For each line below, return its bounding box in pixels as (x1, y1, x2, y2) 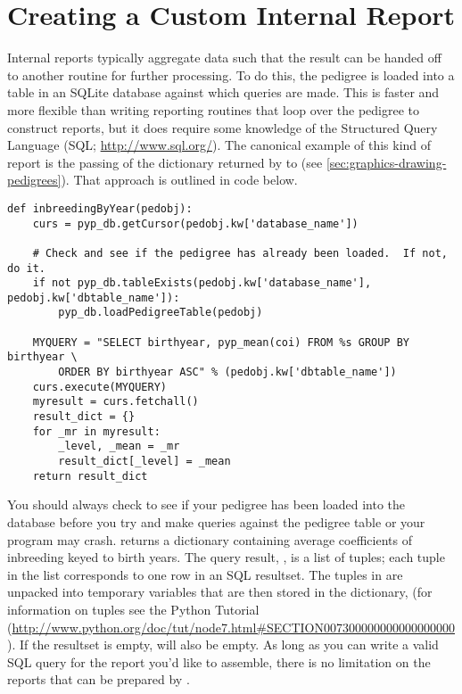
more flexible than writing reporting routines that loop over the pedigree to (7, 100, 419, 119)
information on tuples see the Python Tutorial (7, 599, 260, 618)
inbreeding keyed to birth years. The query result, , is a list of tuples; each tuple (7, 548, 445, 566)
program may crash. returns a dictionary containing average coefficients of (7, 530, 412, 549)
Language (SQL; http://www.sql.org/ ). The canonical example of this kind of (7, 136, 432, 154)
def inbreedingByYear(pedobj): (7, 202, 193, 215)
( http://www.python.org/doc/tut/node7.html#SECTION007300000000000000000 (7, 617, 455, 636)
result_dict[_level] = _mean (58, 455, 231, 468)
